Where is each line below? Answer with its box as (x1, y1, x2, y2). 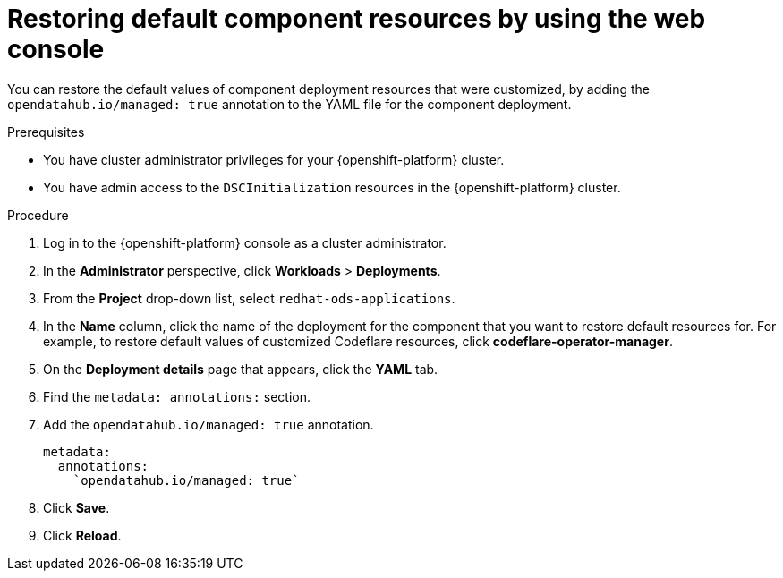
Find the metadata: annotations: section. (43, 388, 311, 404)
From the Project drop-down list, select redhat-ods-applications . (43, 290, 455, 306)
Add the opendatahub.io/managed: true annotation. (43, 416, 374, 432)
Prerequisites (7, 123, 85, 140)
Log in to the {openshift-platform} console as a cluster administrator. (43, 234, 447, 251)
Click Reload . (43, 527, 122, 543)
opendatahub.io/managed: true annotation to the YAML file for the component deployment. (7, 96, 572, 112)
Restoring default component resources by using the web (7, 4, 706, 34)
